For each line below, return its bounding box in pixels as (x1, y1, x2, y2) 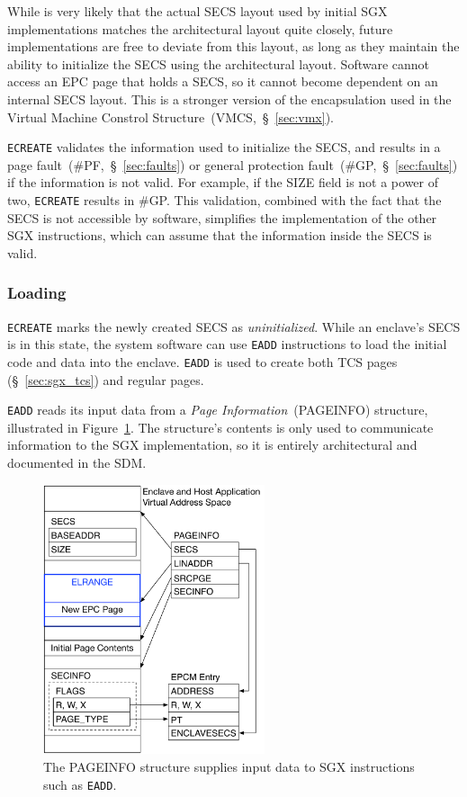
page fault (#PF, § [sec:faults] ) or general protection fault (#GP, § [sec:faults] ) (7, 155, 458, 174)
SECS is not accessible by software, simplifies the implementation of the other (7, 208, 437, 227)
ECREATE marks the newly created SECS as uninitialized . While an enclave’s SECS (7, 317, 461, 336)
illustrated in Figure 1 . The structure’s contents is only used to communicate (7, 417, 434, 436)
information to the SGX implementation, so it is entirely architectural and (7, 435, 418, 454)
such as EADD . (43, 775, 117, 793)
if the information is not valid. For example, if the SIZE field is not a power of (7, 173, 439, 192)
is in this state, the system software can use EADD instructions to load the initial (7, 335, 447, 354)
